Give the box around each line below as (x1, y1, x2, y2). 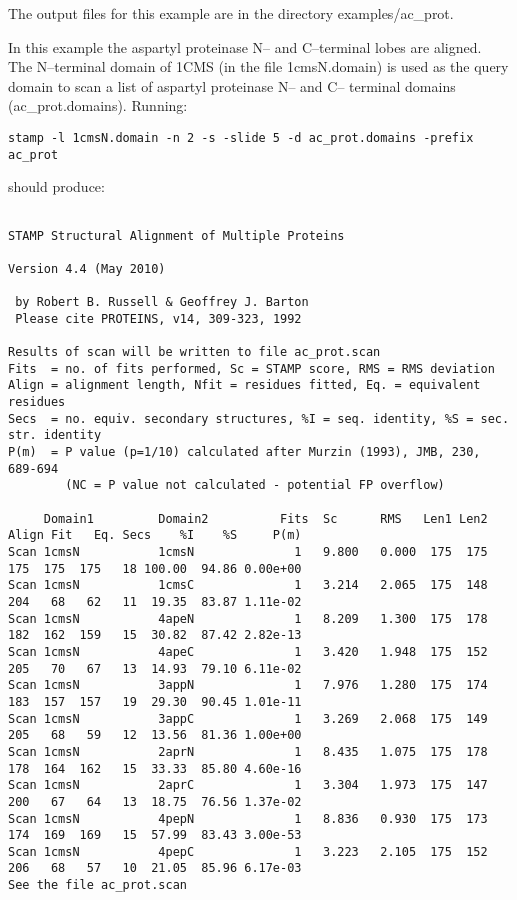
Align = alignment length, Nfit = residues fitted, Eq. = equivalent (8, 378, 481, 393)
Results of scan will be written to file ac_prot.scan (8, 345, 381, 360)
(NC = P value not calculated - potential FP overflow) (65, 478, 445, 493)
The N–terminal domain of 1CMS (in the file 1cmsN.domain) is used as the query (8, 56, 509, 77)
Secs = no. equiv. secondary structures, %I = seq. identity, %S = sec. (8, 411, 510, 426)
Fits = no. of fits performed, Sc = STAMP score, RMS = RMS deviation (8, 361, 495, 376)
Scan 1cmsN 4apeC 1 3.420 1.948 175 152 (8, 644, 488, 659)
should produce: (8, 176, 105, 197)
